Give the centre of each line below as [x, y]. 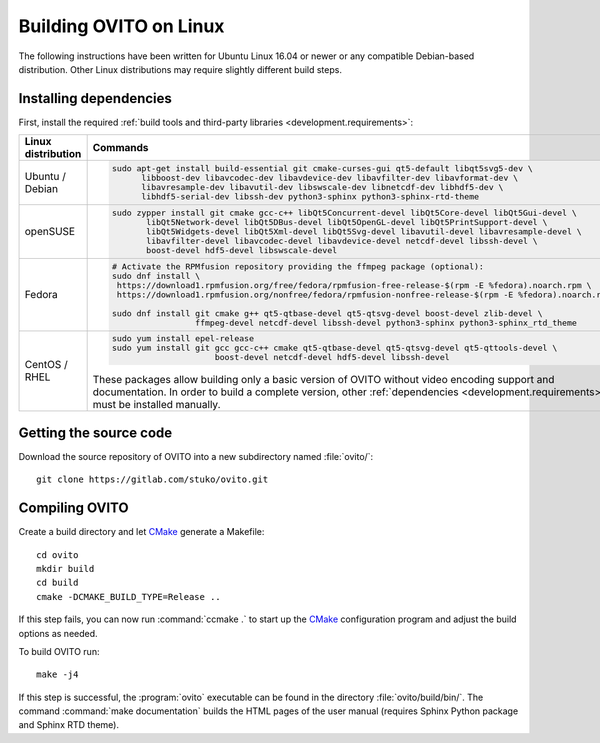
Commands [120, 148]
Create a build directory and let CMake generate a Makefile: [141, 532]
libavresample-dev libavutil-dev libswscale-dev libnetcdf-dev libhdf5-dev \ [322, 187]
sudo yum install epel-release [183, 338]
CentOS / [46, 365]
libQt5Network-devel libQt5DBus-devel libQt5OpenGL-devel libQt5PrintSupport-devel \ [347, 221]
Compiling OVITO [73, 508]
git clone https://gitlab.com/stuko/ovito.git [152, 479]
